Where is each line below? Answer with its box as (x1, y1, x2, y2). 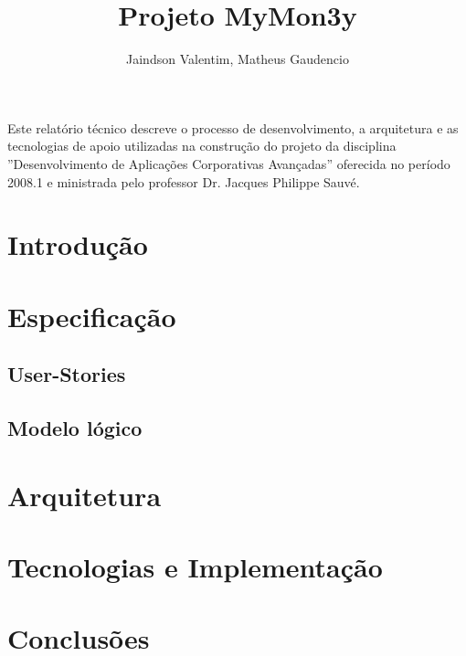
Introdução (7, 226, 148, 263)
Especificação (7, 297, 176, 334)
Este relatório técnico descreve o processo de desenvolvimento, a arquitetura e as (7, 118, 459, 137)
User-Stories (7, 360, 126, 388)
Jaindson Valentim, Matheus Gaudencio (126, 49, 349, 69)
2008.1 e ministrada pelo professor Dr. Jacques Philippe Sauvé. (7, 172, 360, 191)
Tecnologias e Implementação (7, 547, 383, 585)
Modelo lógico (7, 414, 143, 442)
